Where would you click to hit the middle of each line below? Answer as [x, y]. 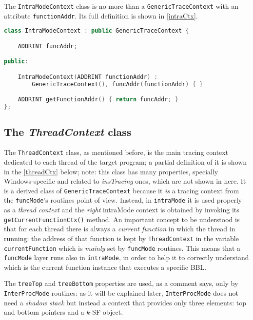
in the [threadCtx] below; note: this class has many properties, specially [111, 171]
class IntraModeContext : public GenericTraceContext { [97, 31]
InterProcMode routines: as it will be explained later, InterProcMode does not [121, 293]
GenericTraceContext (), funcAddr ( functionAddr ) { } [117, 84]
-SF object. [107, 312]
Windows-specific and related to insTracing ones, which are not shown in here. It [125, 181]
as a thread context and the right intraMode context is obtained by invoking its [122, 210]
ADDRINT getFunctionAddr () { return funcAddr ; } [98, 100]
